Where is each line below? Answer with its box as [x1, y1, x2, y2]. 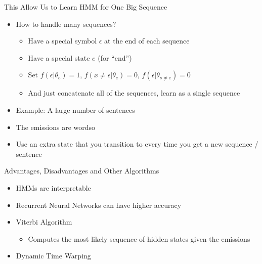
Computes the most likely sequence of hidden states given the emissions [28, 233, 250, 244]
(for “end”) [98, 52, 132, 63]
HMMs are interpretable [16, 182, 91, 193]
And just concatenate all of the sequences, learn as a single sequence [28, 87, 240, 98]
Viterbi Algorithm [16, 216, 72, 227]
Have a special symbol [28, 35, 97, 46]
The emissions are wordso [16, 121, 96, 132]
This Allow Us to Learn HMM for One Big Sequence [4, 2, 167, 12]
